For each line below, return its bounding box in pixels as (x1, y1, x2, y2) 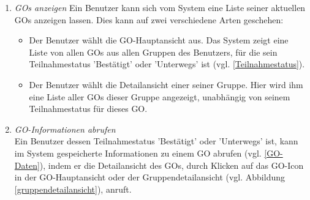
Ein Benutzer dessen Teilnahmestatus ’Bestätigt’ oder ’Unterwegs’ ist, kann (14, 135, 298, 147)
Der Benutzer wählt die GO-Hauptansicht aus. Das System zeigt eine (29, 34, 289, 46)
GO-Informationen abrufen (14, 122, 116, 135)
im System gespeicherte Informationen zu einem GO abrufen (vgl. (14, 146, 262, 159)
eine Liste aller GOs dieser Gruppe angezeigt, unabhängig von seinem (29, 90, 290, 103)
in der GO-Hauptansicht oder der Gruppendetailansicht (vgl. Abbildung (14, 171, 285, 183)
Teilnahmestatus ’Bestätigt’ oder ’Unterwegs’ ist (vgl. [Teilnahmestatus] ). (29, 57, 305, 70)
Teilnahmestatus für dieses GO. (29, 102, 148, 115)
